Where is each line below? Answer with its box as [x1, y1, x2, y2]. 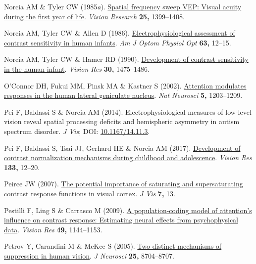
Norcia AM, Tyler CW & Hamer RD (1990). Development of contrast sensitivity [4, 54, 249, 64]
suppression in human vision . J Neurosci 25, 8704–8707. [4, 250, 174, 261]
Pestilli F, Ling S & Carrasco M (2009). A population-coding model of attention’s [4, 205, 252, 215]
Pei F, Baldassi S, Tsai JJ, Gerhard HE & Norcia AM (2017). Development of [4, 142, 241, 153]
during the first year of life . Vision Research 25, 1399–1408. [4, 11, 185, 21]
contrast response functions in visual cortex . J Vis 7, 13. [4, 188, 175, 198]
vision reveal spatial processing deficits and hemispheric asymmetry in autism [4, 116, 240, 127]
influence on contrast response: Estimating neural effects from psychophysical [4, 215, 238, 225]
